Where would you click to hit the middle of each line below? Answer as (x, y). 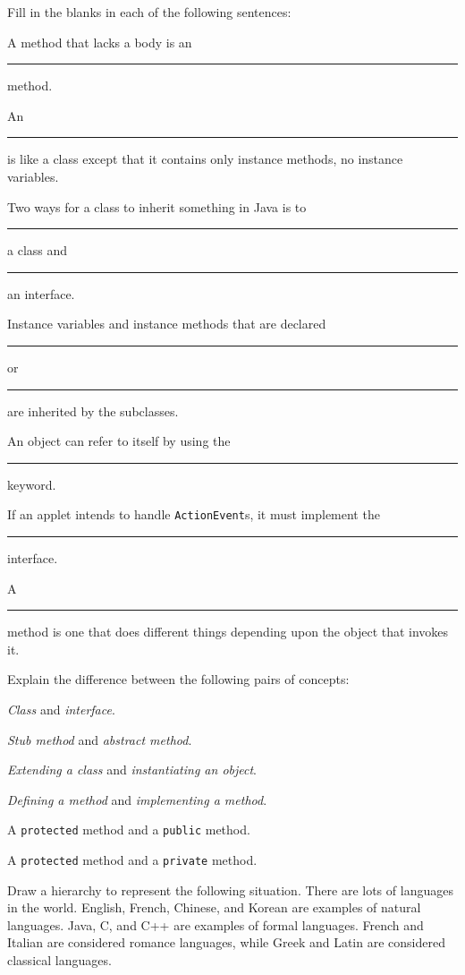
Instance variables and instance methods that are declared (167, 324)
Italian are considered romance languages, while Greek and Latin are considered (226, 942)
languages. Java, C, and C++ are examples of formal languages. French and (216, 924)
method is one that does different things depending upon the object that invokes (228, 632)
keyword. (32, 484)
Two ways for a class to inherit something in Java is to (157, 206)
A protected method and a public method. (129, 830)
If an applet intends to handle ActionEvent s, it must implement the (194, 514)
